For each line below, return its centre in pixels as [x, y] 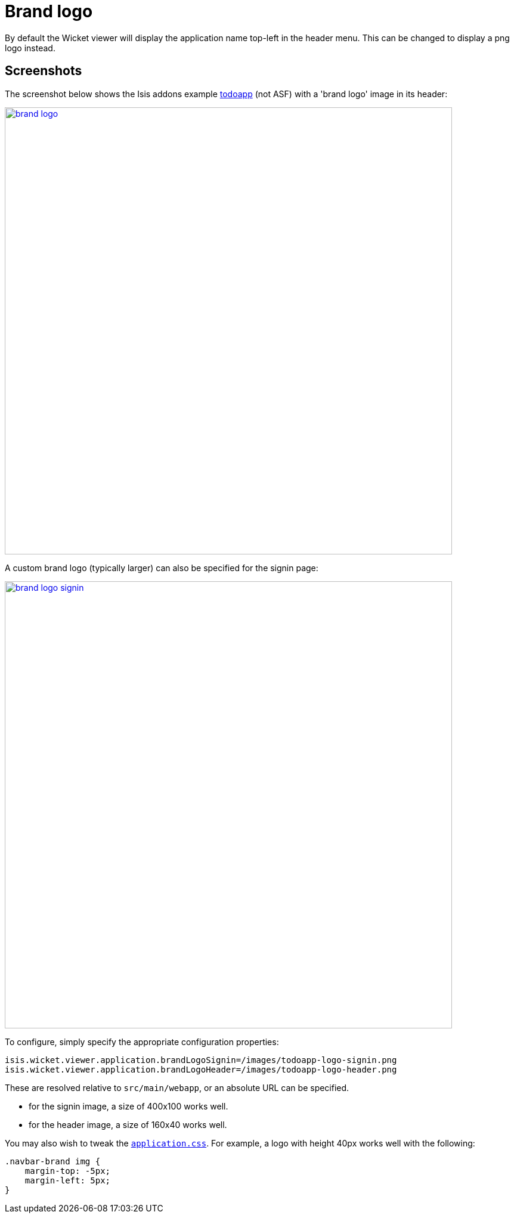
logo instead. [30, 48]
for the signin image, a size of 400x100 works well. [128, 1106]
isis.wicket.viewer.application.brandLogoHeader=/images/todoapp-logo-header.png [201, 1069]
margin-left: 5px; [68, 1180]
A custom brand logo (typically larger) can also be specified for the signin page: [162, 568]
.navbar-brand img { [53, 1161]
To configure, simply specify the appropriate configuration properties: [142, 1042]
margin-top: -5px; [68, 1171]
